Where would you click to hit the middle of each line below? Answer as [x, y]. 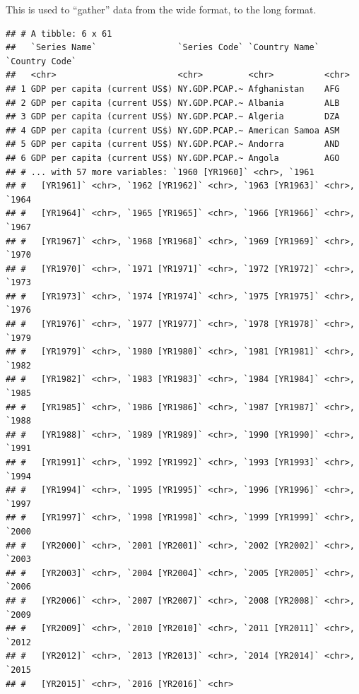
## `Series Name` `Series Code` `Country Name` [163, 48]
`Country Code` [41, 61]
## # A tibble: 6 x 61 [59, 34]
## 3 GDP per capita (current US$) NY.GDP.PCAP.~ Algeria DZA [173, 117]
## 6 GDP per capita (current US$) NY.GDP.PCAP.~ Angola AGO [173, 158]
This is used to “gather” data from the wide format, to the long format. [161, 9]
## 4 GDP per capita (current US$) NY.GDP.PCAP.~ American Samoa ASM [173, 130]
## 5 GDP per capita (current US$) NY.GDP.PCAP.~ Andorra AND [173, 144]
